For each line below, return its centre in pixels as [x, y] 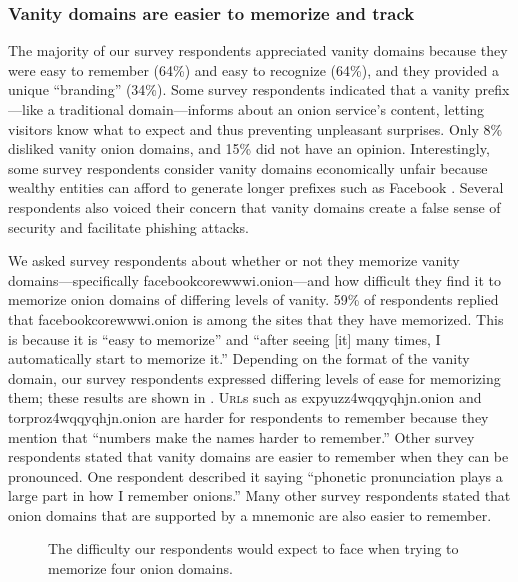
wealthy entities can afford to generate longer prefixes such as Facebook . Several [256, 187]
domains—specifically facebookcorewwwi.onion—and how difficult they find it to [254, 279]
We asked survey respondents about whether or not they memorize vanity [234, 260]
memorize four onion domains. [140, 568]
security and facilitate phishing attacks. [129, 226]
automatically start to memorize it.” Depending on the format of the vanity [239, 358]
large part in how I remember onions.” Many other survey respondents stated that [259, 495]
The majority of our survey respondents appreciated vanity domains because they [258, 50]
